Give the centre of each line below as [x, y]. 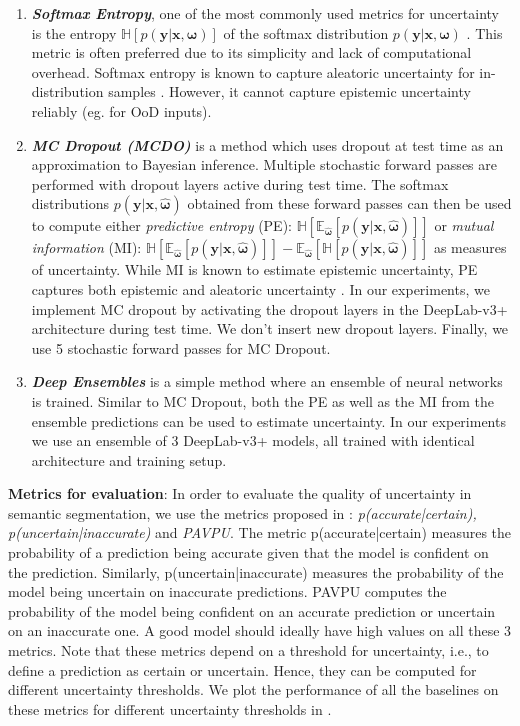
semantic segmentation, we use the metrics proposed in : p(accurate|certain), [242, 512]
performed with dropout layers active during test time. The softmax [240, 183]
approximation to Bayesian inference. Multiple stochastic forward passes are [264, 164]
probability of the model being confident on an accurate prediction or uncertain [252, 610]
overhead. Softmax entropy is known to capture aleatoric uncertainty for [253, 71]
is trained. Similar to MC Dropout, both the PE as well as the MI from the [263, 400]
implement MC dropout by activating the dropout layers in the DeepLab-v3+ [269, 308]
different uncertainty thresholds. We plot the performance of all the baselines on [253, 689]
